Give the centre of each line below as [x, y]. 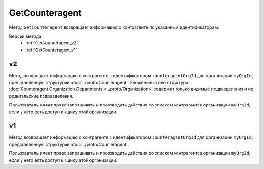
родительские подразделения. [41, 96]
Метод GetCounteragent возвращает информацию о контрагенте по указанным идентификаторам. [114, 27]
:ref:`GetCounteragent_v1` [52, 50]
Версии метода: [26, 36]
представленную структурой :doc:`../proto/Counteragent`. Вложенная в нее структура [99, 83]
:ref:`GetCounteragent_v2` [52, 43]
